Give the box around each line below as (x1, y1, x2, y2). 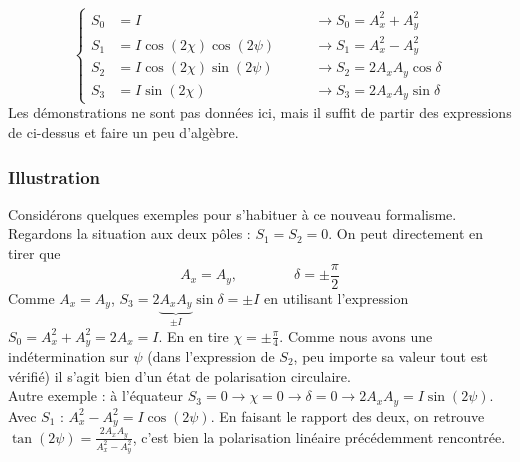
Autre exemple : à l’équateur (8, 385, 184, 406)
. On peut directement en (328, 223, 484, 244)
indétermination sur (8, 346, 129, 367)
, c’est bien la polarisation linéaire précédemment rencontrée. (132, 426, 506, 447)
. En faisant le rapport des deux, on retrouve (210, 405, 485, 426)
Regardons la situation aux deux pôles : (8, 223, 251, 244)
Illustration (8, 164, 101, 189)
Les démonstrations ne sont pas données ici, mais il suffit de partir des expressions (8, 102, 512, 123)
